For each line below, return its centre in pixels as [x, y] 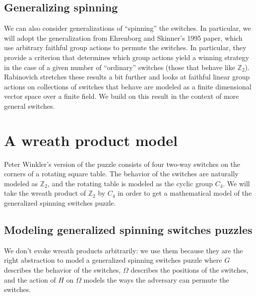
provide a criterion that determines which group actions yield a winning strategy [127, 57]
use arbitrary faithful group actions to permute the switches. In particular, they [125, 47]
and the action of [30, 279]
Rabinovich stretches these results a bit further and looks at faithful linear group [127, 77]
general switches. [30, 106]
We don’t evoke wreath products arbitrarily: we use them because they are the [124, 250]
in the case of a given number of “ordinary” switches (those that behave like [120, 67]
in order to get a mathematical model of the [185, 193]
